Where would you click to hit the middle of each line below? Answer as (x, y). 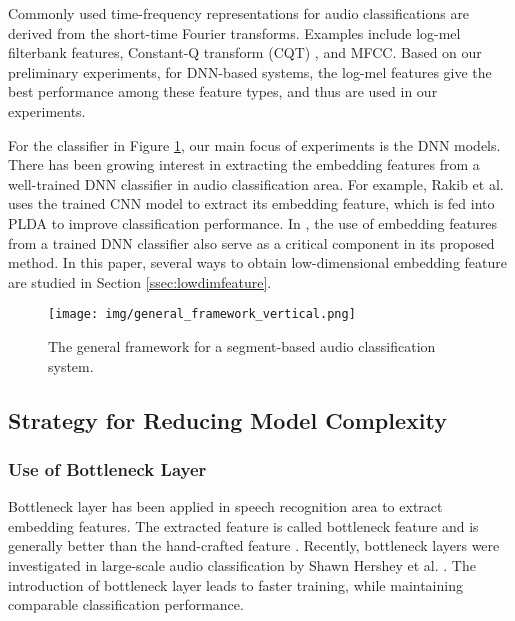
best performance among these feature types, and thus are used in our (223, 91)
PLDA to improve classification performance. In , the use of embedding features (253, 222)
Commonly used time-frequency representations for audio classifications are (239, 13)
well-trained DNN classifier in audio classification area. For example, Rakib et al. (256, 183)
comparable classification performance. (126, 604)
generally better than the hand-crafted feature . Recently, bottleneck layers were (254, 545)
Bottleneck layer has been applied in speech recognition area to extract (225, 506)
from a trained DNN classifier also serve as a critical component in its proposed (251, 242)
